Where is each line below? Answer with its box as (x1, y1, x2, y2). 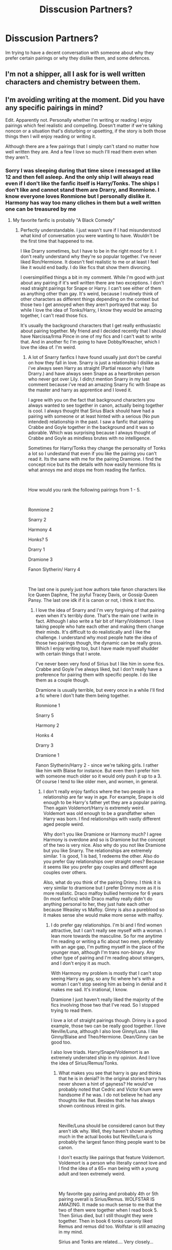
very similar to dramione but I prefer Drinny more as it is (43, 885, 161, 891)
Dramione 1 (35, 752, 60, 759)
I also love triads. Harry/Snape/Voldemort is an (51, 1049, 149, 1055)
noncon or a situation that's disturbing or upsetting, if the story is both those (5, 128, 166, 134)
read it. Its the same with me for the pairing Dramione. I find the (28, 456, 162, 462)
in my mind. (58, 1229, 83, 1235)
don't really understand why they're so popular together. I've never (20, 253, 162, 260)
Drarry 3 (35, 742, 54, 748)
